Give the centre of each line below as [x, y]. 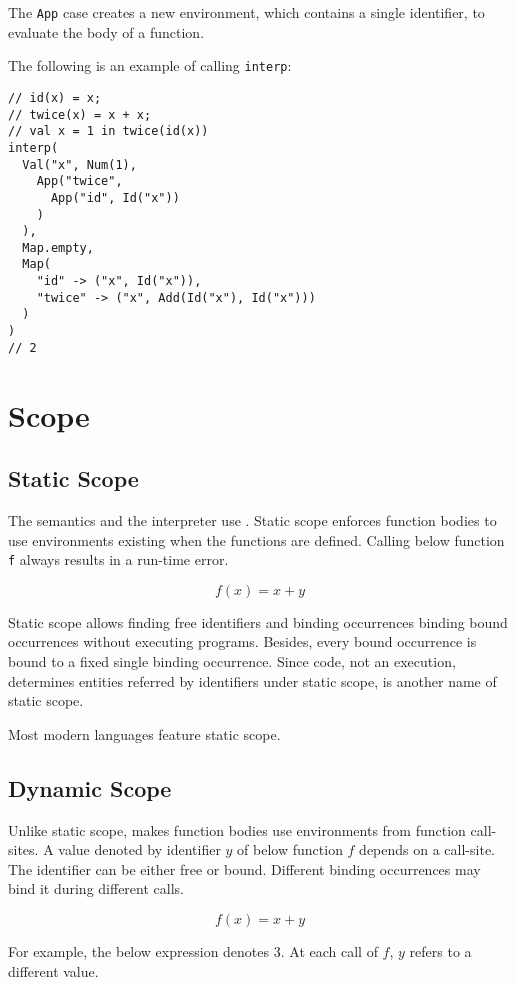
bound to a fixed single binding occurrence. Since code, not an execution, [232, 661]
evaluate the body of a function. [106, 31]
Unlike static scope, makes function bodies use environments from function [237, 829]
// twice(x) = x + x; [80, 114]
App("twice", [79, 181]
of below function [290, 849]
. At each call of [329, 950]
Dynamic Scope [90, 787]
